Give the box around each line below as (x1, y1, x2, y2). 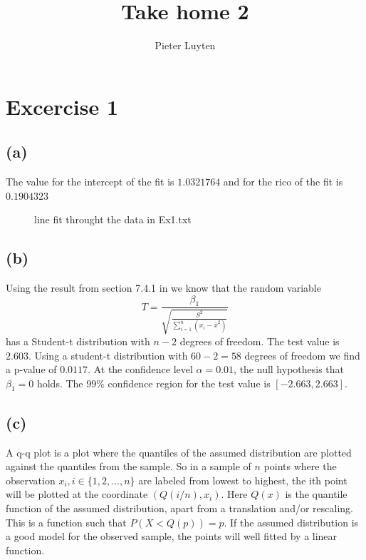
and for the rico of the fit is (223, 174, 343, 189)
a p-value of (6, 362, 57, 377)
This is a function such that (6, 514, 127, 529)
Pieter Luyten (155, 38, 216, 53)
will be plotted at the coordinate (6, 487, 148, 502)
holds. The (36, 375, 83, 390)
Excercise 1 (6, 91, 119, 121)
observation (6, 472, 56, 487)
